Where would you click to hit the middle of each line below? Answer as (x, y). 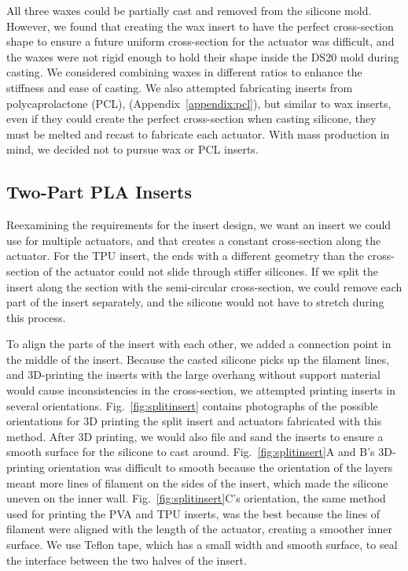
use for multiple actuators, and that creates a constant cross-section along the (194, 240)
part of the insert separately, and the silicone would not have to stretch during (195, 302)
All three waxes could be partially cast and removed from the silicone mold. (189, 10)
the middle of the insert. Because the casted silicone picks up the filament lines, (198, 359)
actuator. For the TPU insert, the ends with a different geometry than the (185, 256)
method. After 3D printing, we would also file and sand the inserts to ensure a (195, 436)
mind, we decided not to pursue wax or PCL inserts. (132, 149)
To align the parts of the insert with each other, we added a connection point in (199, 344)
